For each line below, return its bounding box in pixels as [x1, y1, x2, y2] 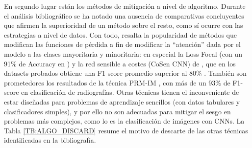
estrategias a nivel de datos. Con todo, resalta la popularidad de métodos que [4, 29, 237, 40]
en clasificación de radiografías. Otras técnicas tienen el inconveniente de [21, 87, 239, 97]
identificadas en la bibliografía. [4, 135, 96, 145]
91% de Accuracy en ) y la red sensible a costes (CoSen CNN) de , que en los [4, 58, 236, 68]
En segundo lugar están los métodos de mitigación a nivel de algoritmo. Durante [4, 1, 246, 11]
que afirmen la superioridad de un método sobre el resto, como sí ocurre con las [4, 20, 243, 30]
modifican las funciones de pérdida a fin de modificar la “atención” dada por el [4, 39, 241, 49]
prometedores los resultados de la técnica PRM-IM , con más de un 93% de [4, 77, 230, 87]
